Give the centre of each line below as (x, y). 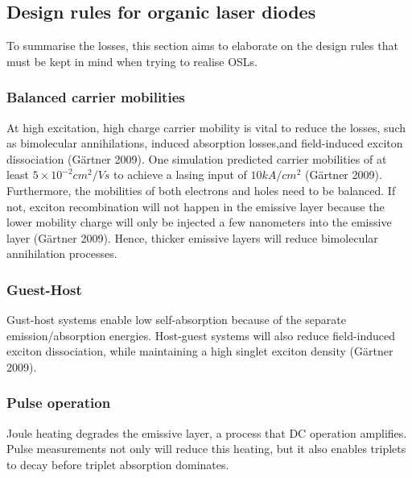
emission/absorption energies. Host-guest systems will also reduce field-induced (201, 335)
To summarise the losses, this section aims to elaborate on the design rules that (202, 46)
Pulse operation (59, 403)
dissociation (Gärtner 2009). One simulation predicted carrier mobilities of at (197, 158)
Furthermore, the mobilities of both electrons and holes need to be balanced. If (201, 190)
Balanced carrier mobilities (96, 97)
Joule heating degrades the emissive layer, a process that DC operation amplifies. (207, 432)
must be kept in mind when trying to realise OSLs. (132, 61)
